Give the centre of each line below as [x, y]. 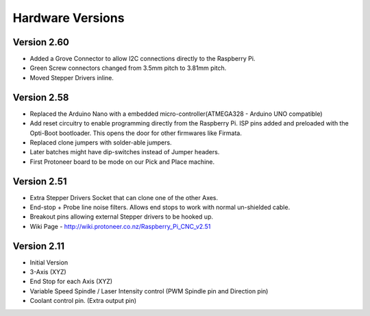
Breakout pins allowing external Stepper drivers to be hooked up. [122, 217]
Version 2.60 [41, 42]
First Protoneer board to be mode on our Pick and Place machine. [122, 162]
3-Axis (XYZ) [48, 272]
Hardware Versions [69, 18]
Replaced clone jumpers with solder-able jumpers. [101, 142]
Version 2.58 [41, 97]
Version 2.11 [39, 246]
